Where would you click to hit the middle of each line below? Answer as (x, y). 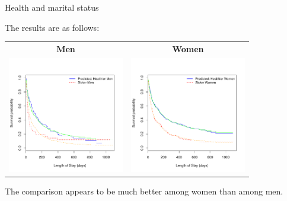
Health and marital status (52, 7)
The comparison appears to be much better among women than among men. (144, 191)
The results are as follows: (52, 27)
